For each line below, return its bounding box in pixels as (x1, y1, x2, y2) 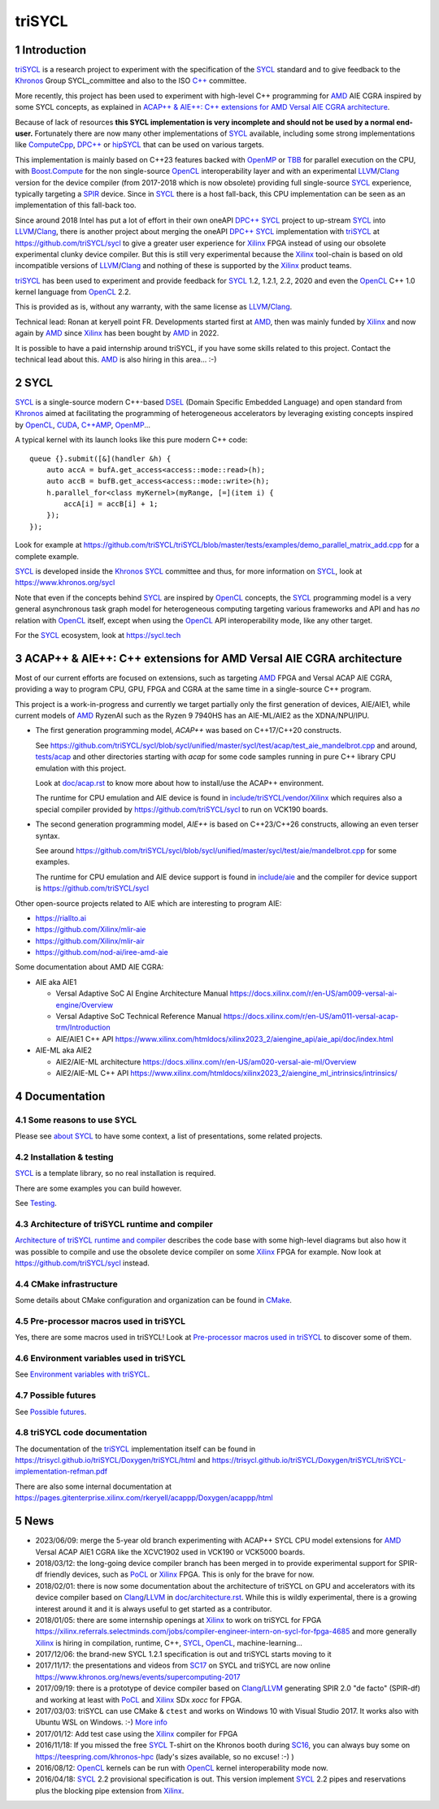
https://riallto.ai (35, 913, 87, 922)
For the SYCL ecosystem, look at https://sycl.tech (15, 630, 181, 640)
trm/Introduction (55, 1022, 111, 1032)
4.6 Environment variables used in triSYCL (15, 1353, 186, 1364)
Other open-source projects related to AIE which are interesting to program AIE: (15, 898, 282, 908)
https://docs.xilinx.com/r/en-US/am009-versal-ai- (229, 988, 398, 999)
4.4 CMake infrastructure (15, 1278, 118, 1290)
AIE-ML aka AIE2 (35, 1045, 93, 1056)
